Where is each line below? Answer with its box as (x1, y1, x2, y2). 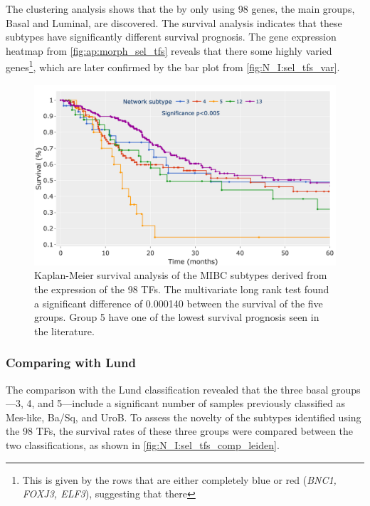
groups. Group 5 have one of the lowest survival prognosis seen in (34, 310, 319, 325)
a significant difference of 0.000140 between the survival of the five (34, 295, 323, 310)
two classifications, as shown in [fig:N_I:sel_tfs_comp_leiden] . (6, 438, 280, 453)
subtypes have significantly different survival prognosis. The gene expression (6, 29, 337, 44)
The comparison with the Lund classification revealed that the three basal (6, 381, 329, 396)
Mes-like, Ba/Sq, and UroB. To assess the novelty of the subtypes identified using (6, 409, 361, 424)
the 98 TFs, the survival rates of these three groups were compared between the (6, 423, 354, 438)
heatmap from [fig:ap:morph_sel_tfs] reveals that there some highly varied (6, 43, 332, 58)
